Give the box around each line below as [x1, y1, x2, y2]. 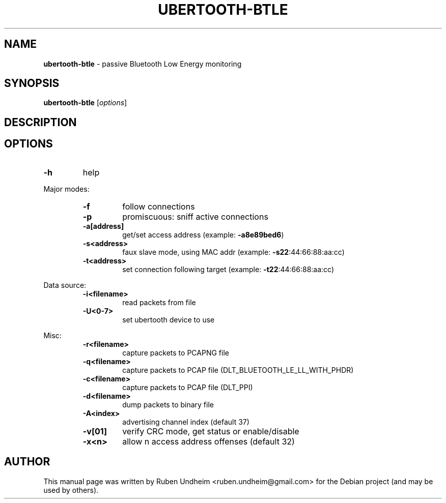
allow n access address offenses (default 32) [122, 436, 295, 447]
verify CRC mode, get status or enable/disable [122, 426, 299, 436]
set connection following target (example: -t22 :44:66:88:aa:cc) [122, 264, 334, 274]
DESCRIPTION [4, 115, 77, 129]
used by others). [43, 485, 99, 494]
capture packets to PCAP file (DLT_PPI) [122, 382, 253, 392]
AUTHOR [4, 455, 50, 468]
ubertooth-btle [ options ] [43, 98, 127, 107]
